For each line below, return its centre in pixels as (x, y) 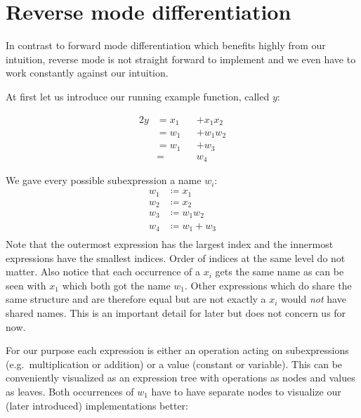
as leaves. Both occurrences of (70, 391)
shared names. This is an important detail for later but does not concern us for (176, 312)
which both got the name (116, 285)
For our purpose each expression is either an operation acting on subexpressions (177, 350)
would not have (314, 299)
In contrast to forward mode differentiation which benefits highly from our (166, 45)
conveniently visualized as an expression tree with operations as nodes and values (180, 378)
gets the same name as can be (280, 272)
